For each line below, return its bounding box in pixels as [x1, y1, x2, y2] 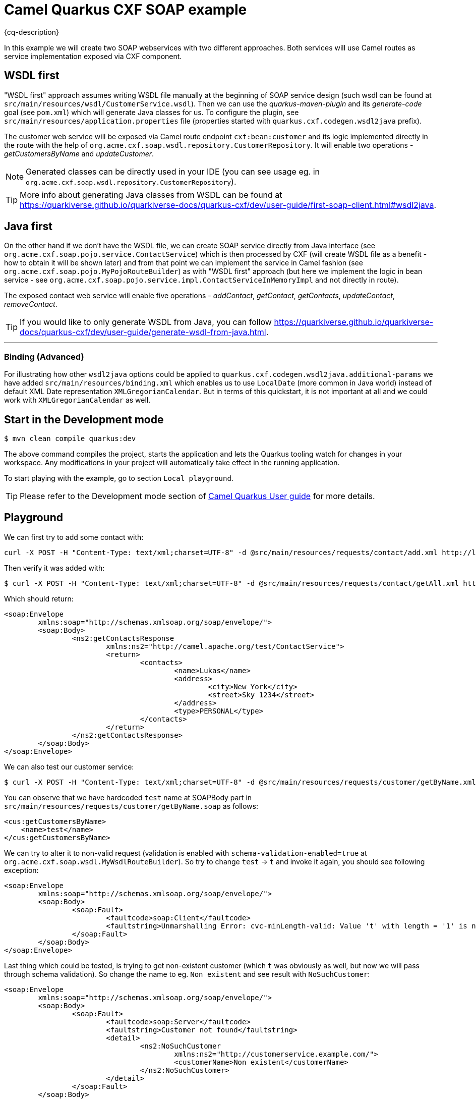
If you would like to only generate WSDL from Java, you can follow [20, 317, 272, 327]
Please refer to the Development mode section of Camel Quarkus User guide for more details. [20, 491, 375, 502]
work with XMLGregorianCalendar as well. [4, 396, 151, 405]
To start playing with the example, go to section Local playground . [4, 474, 233, 483]
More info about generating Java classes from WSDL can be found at [20, 189, 282, 200]
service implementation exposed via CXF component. [4, 51, 182, 61]
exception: [4, 865, 39, 874]
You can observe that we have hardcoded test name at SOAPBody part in [4, 793, 252, 802]
